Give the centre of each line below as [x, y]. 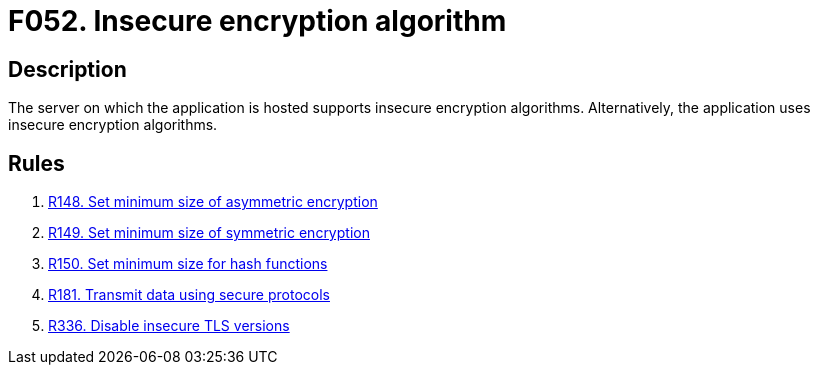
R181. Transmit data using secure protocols [189, 295]
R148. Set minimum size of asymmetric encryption [213, 202]
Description [67, 69]
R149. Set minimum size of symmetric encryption [209, 233]
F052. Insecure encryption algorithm [257, 21]
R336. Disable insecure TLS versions [169, 326]
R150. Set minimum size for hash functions [188, 264]
